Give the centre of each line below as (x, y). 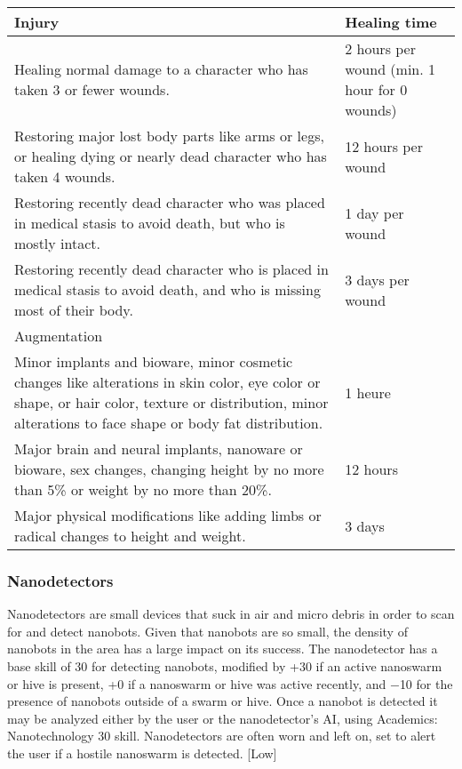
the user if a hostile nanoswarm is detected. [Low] (142, 753)
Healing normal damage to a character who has (161, 69)
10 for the (426, 683)
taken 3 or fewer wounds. (92, 89)
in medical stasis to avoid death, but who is (150, 223)
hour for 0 (376, 89)
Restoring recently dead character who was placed (170, 202)
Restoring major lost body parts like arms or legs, (169, 136)
